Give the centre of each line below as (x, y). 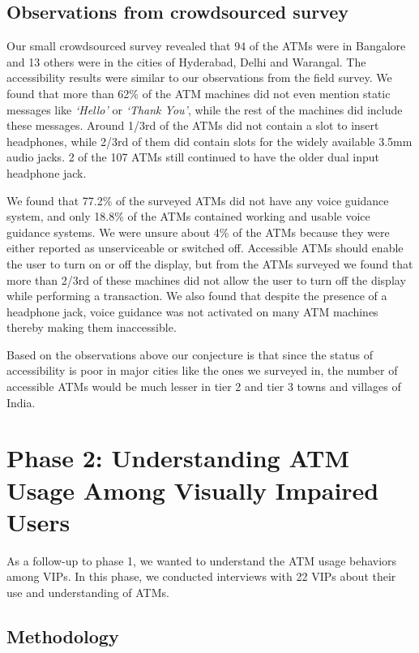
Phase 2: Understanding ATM (178, 458)
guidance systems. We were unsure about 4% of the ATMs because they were (198, 232)
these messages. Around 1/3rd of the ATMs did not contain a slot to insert (193, 125)
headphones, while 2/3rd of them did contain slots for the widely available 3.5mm (209, 141)
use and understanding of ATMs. (88, 592)
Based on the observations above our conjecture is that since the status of (190, 354)
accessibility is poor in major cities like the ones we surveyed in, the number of (202, 370)
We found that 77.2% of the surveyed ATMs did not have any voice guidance (198, 200)
